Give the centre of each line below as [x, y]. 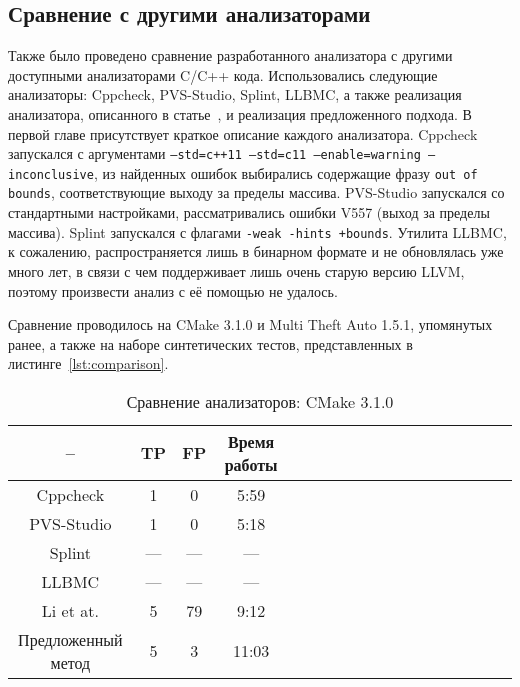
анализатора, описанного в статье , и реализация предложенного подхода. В [240, 113]
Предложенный [70, 639]
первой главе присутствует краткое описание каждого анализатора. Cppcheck [243, 133]
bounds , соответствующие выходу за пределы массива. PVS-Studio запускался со [256, 192]
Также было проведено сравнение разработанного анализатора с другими [230, 55]
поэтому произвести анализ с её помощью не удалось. [173, 290]
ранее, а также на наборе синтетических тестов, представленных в [210, 343]
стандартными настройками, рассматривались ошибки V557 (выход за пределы [249, 212]
